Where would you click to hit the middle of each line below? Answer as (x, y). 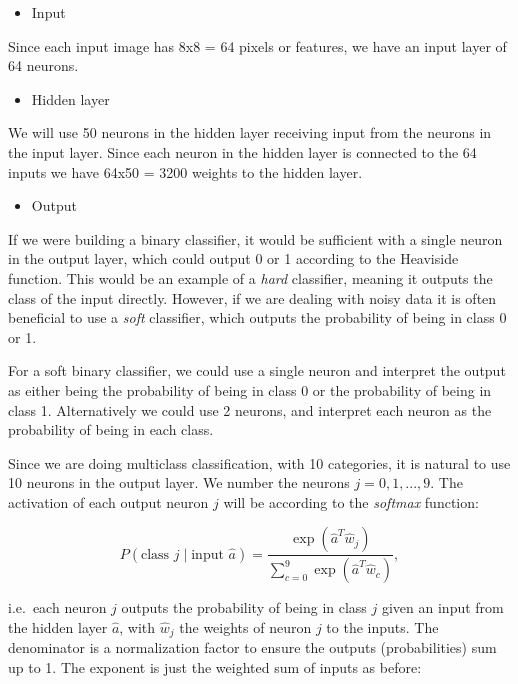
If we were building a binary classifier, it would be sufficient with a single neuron (255, 238)
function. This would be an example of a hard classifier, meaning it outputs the (250, 277)
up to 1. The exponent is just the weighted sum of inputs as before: (215, 666)
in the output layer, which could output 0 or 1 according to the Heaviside (233, 258)
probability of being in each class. (111, 429)
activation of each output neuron (108, 501)
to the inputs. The (382, 626)
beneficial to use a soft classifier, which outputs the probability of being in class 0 (257, 317)
